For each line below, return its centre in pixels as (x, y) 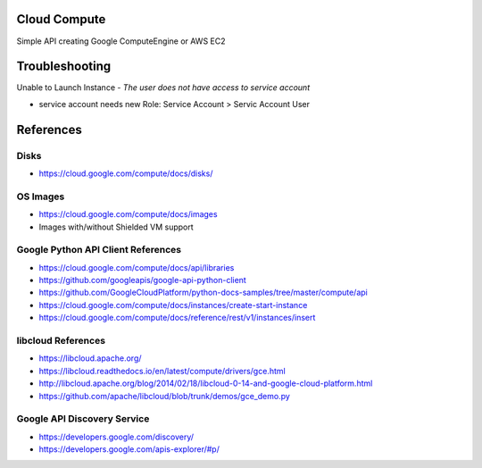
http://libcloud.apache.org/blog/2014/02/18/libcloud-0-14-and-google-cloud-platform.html (206, 383)
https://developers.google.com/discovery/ (116, 437)
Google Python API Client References (99, 250)
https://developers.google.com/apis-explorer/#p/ (129, 449)
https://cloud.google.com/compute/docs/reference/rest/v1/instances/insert (177, 318)
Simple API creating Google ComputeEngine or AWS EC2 (121, 41)
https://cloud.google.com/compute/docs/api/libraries (137, 267)
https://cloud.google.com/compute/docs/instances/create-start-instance (173, 305)
